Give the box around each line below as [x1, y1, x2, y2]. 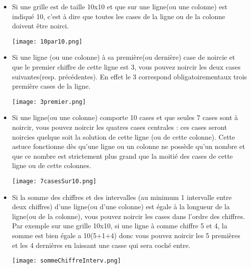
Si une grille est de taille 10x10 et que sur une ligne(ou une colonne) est [12, 1, 227, 11]
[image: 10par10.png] [12, 38, 82, 45]
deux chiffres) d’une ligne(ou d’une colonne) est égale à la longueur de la [12, 201, 230, 212]
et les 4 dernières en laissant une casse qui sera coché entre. [12, 240, 191, 250]
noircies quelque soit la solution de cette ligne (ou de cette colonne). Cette [12, 131, 235, 142]
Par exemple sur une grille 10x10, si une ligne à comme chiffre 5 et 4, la [12, 220, 227, 231]
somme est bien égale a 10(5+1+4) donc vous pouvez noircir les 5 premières [12, 230, 240, 241]
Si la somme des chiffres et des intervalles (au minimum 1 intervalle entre [12, 192, 232, 202]
